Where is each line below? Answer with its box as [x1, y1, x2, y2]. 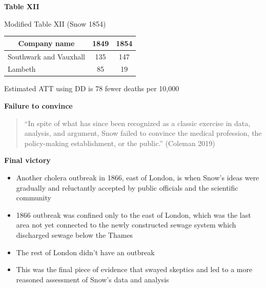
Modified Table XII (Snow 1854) [4, 18, 106, 29]
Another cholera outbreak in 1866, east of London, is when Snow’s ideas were [16, 172, 259, 183]
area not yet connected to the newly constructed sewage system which [16, 219, 236, 230]
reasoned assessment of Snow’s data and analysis [16, 274, 169, 284]
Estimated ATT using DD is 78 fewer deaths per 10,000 [4, 83, 179, 94]
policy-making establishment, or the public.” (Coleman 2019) [24, 137, 215, 148]
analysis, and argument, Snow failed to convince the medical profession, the [24, 128, 262, 138]
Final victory [4, 155, 51, 166]
